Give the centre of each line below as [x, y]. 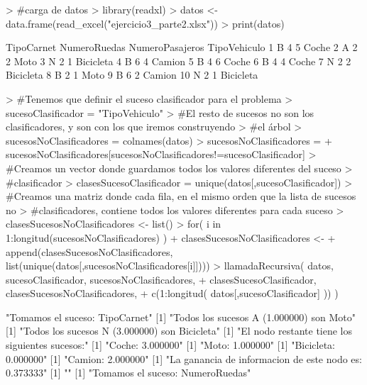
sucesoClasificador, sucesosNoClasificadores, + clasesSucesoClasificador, [161, 279]
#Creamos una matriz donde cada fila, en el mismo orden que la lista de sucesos [181, 196]
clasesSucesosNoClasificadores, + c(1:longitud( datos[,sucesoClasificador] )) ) [172, 293]
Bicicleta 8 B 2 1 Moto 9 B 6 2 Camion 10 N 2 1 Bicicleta [132, 75]
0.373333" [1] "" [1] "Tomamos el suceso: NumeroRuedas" [128, 373]
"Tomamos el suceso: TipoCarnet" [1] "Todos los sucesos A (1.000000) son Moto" [181, 317]
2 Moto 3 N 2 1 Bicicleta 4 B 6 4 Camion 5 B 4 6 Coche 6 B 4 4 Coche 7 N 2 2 [179, 61]
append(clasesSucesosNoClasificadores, [89, 251]
